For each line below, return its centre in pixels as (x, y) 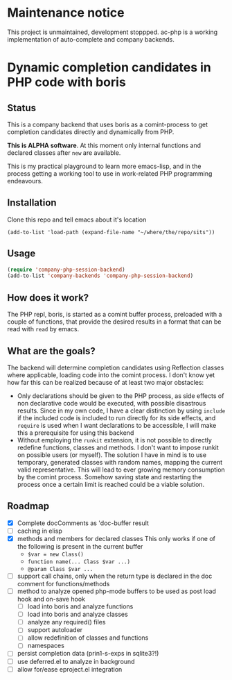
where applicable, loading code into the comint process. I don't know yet (111, 375)
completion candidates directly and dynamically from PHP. (91, 132)
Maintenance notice (66, 13)
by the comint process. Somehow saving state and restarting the (109, 476)
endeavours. (25, 181)
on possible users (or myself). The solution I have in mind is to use (111, 455)
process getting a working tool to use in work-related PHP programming (110, 173)
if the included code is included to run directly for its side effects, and (116, 417)
